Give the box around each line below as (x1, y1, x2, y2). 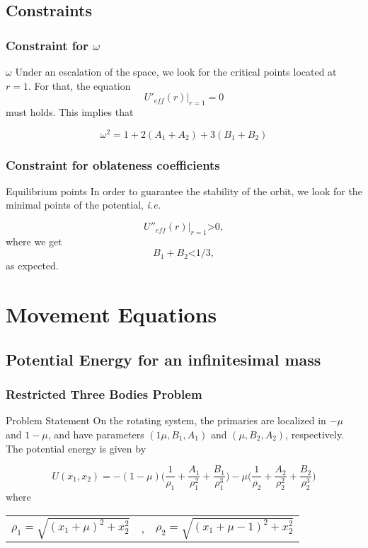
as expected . (6, 258, 59, 273)
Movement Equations (6, 300, 217, 329)
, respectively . (285, 427, 345, 442)
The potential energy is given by (6, 441, 146, 455)
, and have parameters (47, 427, 144, 442)
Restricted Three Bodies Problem (6, 385, 202, 403)
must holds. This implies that (6, 104, 134, 119)
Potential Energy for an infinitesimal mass (6, 348, 321, 370)
